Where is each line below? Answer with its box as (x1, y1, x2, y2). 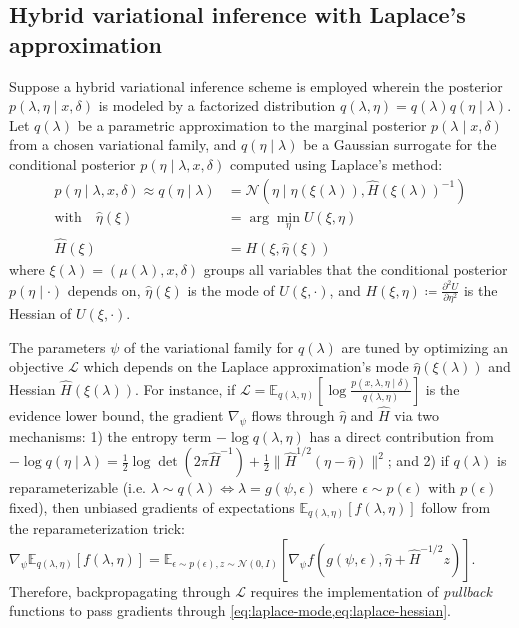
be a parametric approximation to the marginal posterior (77, 114, 427, 135)
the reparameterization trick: (9, 518, 185, 539)
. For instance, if (134, 378, 236, 399)
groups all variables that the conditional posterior (203, 259, 508, 280)
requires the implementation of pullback (250, 580, 492, 601)
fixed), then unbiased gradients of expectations (9, 496, 295, 517)
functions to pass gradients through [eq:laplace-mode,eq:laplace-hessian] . (9, 600, 451, 621)
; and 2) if (387, 450, 449, 471)
